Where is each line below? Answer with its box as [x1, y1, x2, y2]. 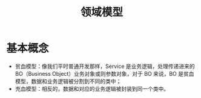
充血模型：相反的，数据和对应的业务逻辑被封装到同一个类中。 [15, 85, 170, 92]
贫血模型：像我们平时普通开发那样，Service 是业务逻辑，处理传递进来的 [15, 63, 195, 70]
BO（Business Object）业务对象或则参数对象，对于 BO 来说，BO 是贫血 [15, 70, 194, 77]
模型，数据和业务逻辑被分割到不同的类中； [15, 78, 122, 85]
